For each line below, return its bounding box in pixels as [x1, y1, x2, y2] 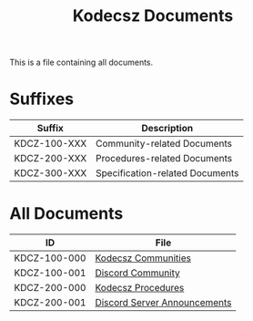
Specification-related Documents [95, 167, 239, 180]
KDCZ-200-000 [14, 282, 86, 295]
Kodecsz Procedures [95, 282, 185, 295]
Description [141, 122, 194, 135]
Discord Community [95, 266, 180, 279]
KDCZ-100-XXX [14, 138, 87, 150]
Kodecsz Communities [95, 252, 191, 264]
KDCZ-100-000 [14, 252, 86, 264]
